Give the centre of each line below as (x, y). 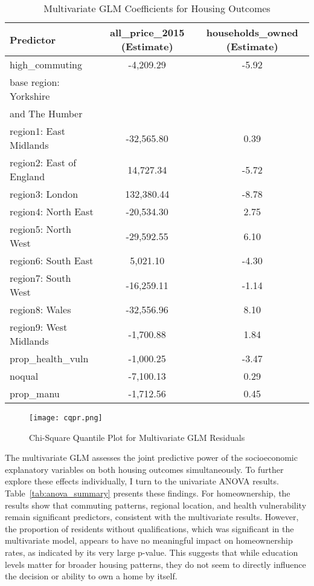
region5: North (40, 229)
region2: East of (43, 162)
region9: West (39, 327)
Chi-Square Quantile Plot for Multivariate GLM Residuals (137, 437)
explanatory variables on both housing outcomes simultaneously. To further (144, 469)
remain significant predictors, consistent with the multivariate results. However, (152, 517)
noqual (24, 376)
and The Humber (46, 113)
